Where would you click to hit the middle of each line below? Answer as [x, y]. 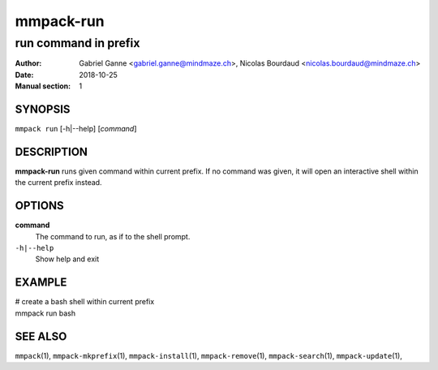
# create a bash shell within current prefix [85, 302]
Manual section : [43, 86]
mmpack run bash [45, 313]
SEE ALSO [41, 336]
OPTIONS [39, 206]
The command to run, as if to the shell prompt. [113, 236]
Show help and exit [67, 259]
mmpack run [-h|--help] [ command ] [76, 129]
